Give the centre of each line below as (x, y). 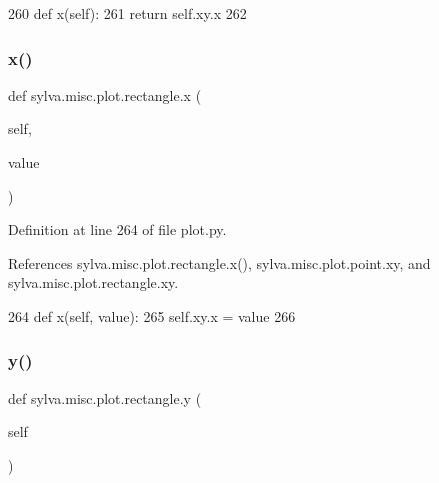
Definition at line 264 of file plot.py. (117, 229)
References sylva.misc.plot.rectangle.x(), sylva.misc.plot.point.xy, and (219, 262)
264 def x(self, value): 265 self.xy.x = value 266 (152, 315)
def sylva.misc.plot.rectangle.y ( (105, 397)
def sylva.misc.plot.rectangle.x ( (105, 94)
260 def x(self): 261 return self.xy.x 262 (127, 13)
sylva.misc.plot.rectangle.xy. (93, 282)
